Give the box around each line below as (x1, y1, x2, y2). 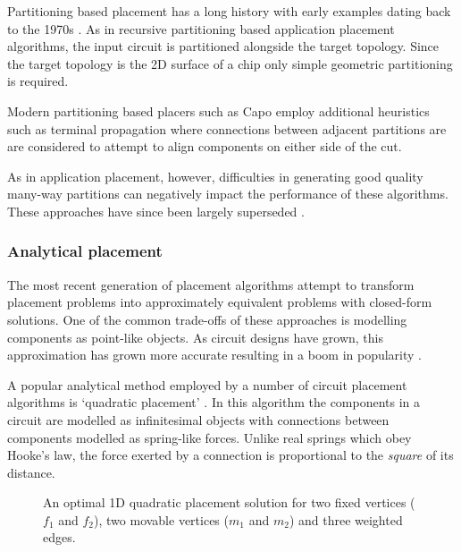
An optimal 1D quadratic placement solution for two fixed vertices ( (43, 493, 415, 512)
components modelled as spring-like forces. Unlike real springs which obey (7, 428, 412, 446)
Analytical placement (7, 240, 163, 262)
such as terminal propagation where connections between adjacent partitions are (7, 119, 447, 138)
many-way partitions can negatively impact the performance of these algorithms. (7, 184, 448, 203)
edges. (43, 528, 76, 547)
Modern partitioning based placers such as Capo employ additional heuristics (7, 101, 430, 120)
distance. (7, 463, 55, 481)
